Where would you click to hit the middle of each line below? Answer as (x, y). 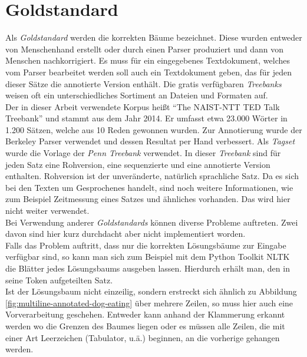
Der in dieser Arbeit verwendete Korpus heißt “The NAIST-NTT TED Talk (143, 106)
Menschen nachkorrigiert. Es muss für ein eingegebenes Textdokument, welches (148, 60)
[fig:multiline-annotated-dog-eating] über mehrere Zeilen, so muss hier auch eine (149, 303)
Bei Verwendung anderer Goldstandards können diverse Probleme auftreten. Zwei (152, 222)
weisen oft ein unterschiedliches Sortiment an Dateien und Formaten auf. (137, 95)
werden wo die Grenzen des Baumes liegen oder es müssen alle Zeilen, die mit (145, 325)
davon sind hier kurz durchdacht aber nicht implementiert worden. (126, 234)
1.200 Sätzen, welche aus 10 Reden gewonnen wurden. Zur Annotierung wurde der (154, 129)
